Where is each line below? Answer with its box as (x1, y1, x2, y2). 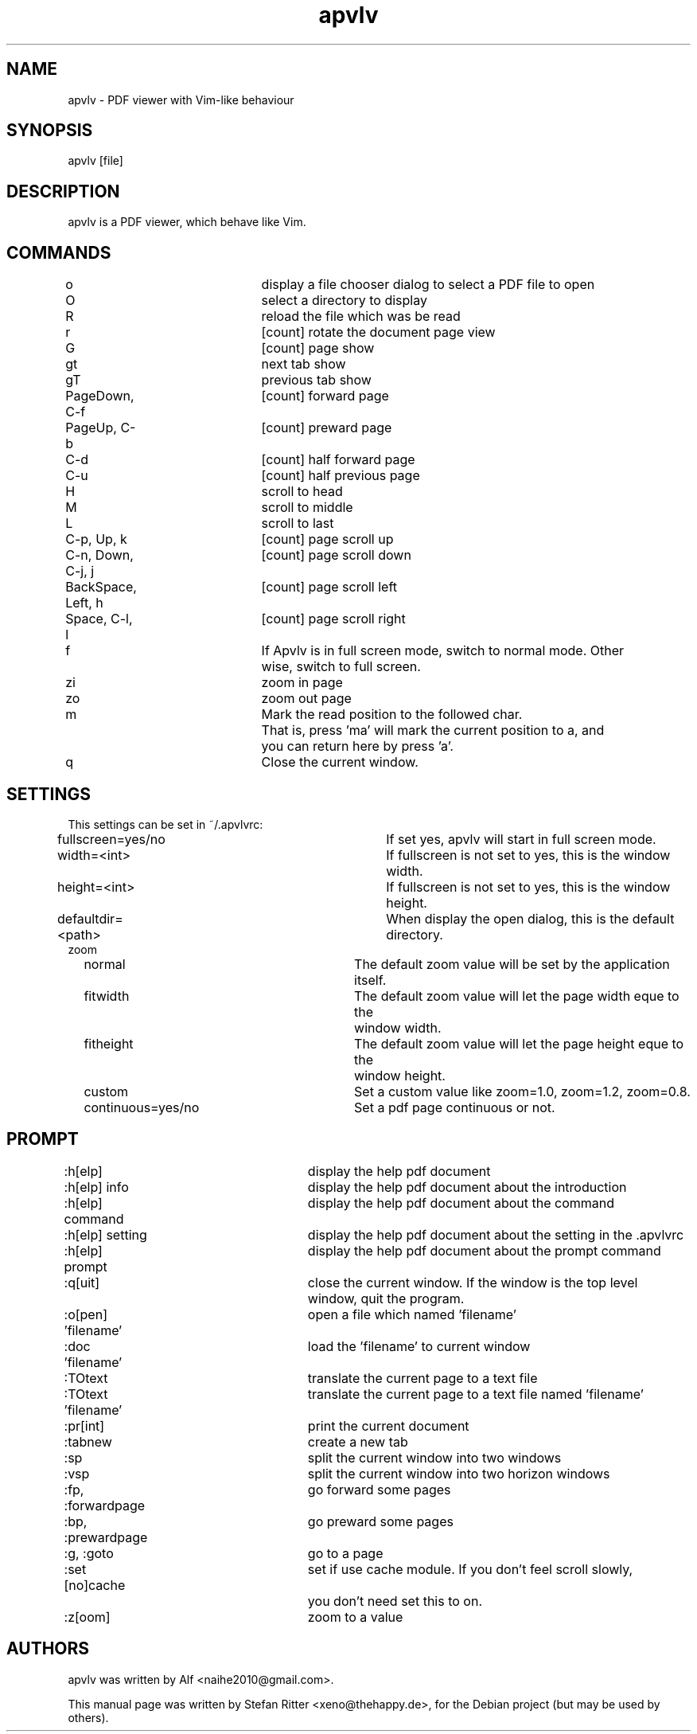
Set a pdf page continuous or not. (354, 1099, 555, 1115)
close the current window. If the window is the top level (307, 1274, 638, 1291)
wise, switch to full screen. (261, 658, 421, 675)
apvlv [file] (68, 154, 123, 168)
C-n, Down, (65, 547, 134, 564)
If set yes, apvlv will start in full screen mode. (386, 830, 656, 847)
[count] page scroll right (261, 611, 406, 627)
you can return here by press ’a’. (261, 738, 454, 755)
